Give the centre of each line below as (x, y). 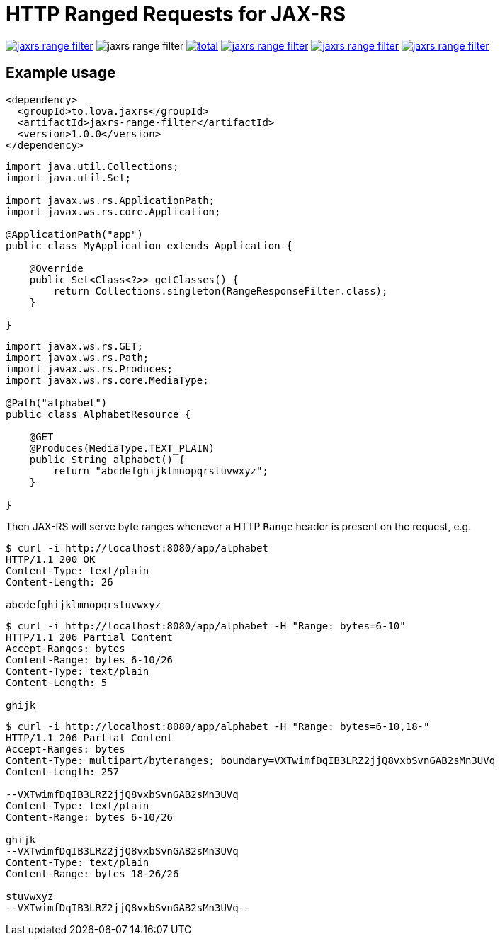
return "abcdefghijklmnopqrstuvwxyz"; (161, 470)
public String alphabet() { (107, 459)
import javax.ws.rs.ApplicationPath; (110, 200)
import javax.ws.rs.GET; (74, 346)
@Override (56, 268)
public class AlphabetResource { (98, 414)
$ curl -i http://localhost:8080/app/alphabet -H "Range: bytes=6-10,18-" (218, 726)
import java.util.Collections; (92, 166)
